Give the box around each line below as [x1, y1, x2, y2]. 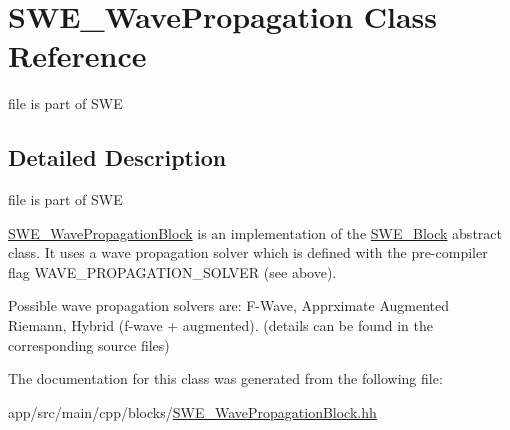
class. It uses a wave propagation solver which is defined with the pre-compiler [8, 242, 488, 263]
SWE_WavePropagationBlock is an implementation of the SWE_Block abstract [8, 222, 502, 243]
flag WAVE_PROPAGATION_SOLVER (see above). [8, 261, 337, 282]
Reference [8, 35, 147, 76]
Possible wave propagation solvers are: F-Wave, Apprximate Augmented [8, 295, 450, 316]
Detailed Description [8, 142, 227, 173]
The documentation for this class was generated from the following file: [8, 368, 443, 389]
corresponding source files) [8, 334, 170, 355]
